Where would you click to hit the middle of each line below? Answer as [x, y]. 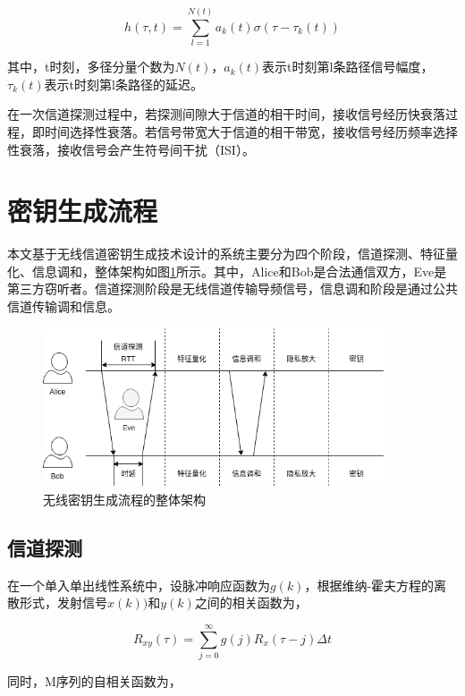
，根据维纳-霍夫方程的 [369, 585]
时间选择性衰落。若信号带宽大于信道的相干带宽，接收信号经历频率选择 [251, 131]
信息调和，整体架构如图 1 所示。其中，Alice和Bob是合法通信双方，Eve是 [239, 271]
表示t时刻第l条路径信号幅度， [348, 67]
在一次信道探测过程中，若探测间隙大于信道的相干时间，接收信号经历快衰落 [226, 114]
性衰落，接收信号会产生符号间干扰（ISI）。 [131, 149]
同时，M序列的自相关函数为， [94, 681]
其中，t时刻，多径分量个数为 [91, 67]
